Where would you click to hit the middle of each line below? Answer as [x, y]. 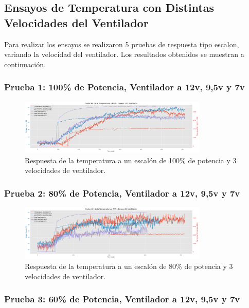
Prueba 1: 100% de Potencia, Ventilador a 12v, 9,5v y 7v [124, 87]
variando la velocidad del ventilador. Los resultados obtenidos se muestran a [124, 54]
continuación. [25, 64]
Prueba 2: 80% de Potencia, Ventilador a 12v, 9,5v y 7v [122, 193]
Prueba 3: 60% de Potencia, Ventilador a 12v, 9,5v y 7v [122, 299]
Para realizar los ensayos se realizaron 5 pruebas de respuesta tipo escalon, [122, 44]
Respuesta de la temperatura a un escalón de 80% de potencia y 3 [129, 266]
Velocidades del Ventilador [76, 22]
